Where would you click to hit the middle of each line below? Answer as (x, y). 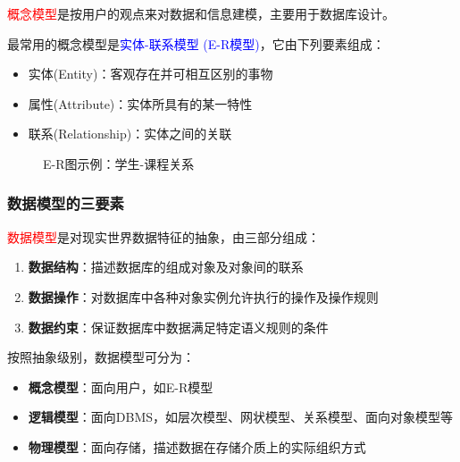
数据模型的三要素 (66, 203)
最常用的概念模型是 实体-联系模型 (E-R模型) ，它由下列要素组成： (196, 43)
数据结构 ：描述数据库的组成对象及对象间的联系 (166, 267)
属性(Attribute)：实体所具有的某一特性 (140, 103)
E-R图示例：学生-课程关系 (119, 163)
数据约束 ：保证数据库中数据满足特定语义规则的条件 (178, 327)
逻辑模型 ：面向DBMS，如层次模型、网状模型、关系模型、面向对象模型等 (241, 417)
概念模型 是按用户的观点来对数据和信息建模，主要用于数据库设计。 (201, 13)
